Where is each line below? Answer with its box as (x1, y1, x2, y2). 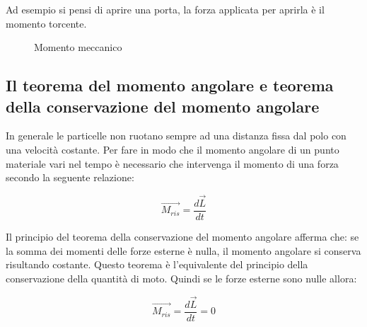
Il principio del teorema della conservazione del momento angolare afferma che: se (6, 229, 359, 244)
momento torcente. (6, 16, 87, 30)
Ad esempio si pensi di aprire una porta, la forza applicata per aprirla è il (6, 2, 325, 16)
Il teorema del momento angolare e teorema (6, 74, 334, 96)
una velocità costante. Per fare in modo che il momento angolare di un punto (6, 142, 339, 156)
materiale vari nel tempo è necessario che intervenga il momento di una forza (6, 156, 339, 171)
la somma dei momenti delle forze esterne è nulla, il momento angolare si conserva (6, 243, 361, 258)
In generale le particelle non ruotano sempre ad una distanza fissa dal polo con (6, 128, 346, 143)
